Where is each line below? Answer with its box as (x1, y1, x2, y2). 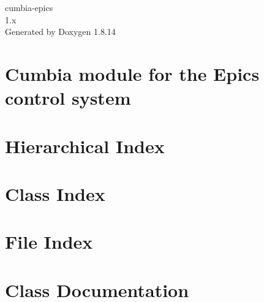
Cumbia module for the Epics (5, 61, 260, 86)
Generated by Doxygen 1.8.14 (5, 25, 116, 38)
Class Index (5, 181, 105, 206)
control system (5, 85, 131, 110)
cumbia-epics (5, 1, 53, 13)
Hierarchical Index (5, 133, 165, 158)
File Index (5, 229, 93, 254)
